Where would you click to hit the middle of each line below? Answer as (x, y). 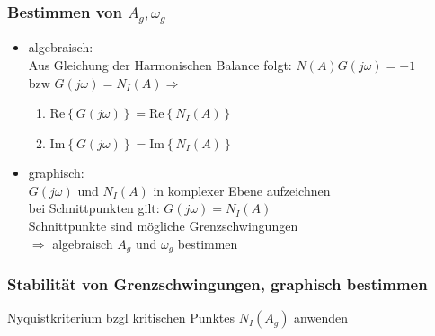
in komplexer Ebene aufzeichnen (242, 190)
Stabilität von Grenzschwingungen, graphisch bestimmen (217, 284)
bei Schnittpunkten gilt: (94, 208)
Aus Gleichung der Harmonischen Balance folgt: (160, 64)
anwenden (321, 318)
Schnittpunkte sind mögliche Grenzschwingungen (163, 226)
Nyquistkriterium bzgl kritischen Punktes (121, 318)
